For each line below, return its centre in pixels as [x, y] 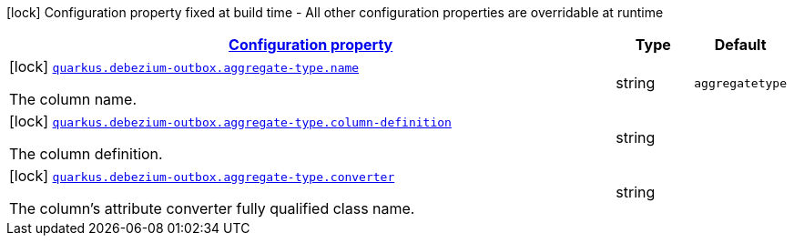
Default [740, 45]
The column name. [73, 99]
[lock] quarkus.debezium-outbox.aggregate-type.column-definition [230, 121]
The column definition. [86, 154]
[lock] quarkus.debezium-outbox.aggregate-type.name [184, 66]
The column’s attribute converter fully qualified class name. [212, 208]
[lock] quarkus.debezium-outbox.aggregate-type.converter [202, 176]
